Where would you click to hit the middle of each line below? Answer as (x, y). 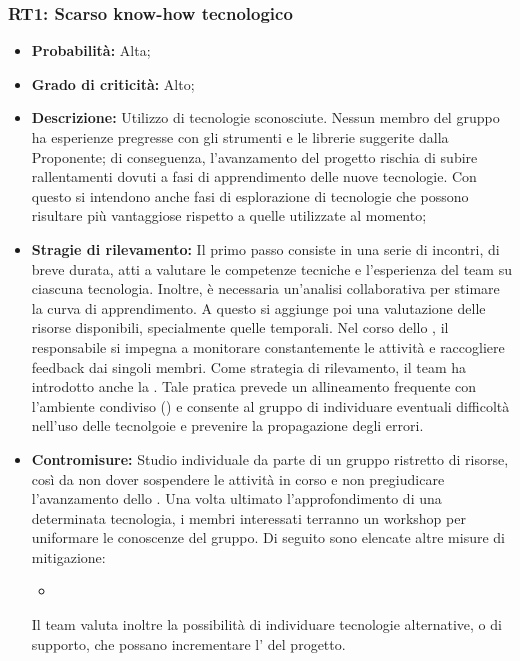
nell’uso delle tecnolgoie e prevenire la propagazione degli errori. (227, 425)
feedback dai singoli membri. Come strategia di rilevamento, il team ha (249, 366)
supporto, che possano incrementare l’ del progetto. (188, 643)
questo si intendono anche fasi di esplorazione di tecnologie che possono (250, 195)
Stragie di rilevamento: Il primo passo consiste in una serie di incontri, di (265, 248)
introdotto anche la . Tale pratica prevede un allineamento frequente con (254, 386)
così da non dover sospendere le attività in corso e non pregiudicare (238, 478)
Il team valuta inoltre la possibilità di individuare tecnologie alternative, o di (266, 624)
